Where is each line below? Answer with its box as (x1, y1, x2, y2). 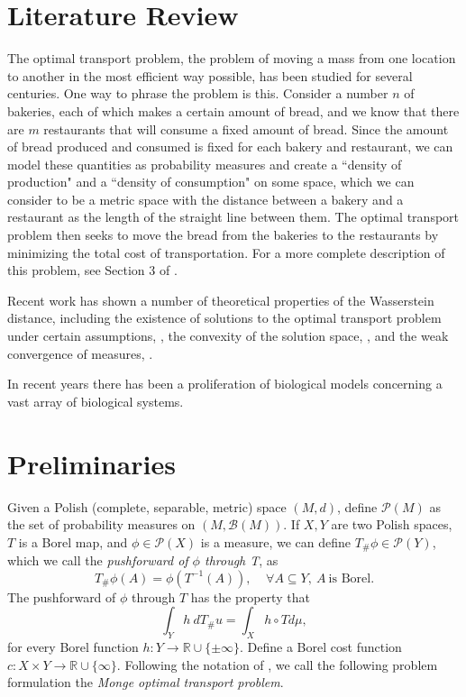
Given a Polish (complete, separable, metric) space (7, 497, 287, 516)
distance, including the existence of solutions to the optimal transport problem (7, 308, 442, 327)
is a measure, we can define (200, 532, 352, 551)
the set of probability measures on (7, 515, 196, 534)
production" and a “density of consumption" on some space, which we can (7, 172, 415, 191)
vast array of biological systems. (7, 391, 184, 410)
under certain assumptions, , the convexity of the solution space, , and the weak (7, 326, 449, 345)
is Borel (328, 572, 371, 585)
